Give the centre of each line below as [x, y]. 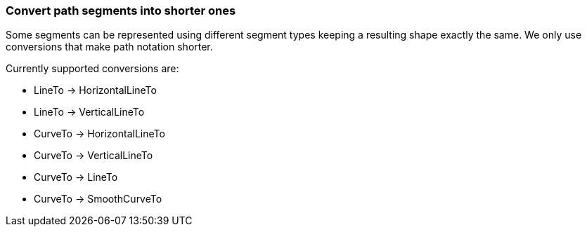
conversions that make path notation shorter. [109, 47]
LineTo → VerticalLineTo [89, 112]
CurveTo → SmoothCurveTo [98, 199]
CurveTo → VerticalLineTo [93, 156]
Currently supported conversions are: [92, 69]
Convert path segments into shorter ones [121, 11]
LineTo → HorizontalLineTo [95, 90]
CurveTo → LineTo [76, 177]
